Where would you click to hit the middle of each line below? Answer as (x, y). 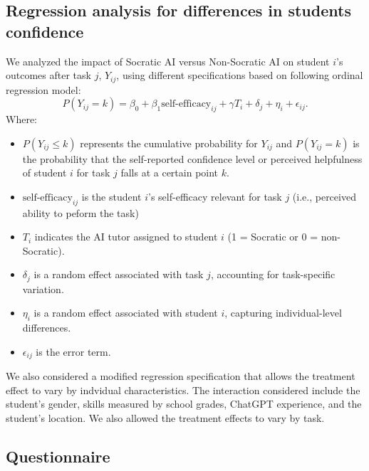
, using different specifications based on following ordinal (240, 75)
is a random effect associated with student (126, 313)
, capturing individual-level (283, 313)
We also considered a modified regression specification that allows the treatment (181, 376)
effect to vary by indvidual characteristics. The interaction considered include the (183, 390)
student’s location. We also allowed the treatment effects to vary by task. (165, 418)
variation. (43, 289)
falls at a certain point (170, 173)
